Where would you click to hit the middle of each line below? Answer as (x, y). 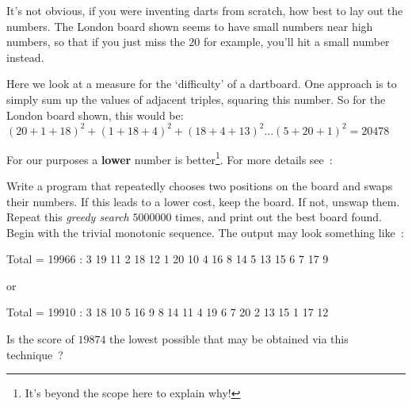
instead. (25, 57)
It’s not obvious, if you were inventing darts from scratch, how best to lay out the (205, 10)
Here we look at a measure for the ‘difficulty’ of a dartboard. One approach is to (202, 84)
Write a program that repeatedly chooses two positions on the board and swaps (200, 185)
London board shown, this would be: (95, 115)
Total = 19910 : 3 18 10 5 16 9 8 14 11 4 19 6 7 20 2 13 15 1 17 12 (168, 312)
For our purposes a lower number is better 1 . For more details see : (170, 158)
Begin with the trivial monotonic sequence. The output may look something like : (205, 232)
